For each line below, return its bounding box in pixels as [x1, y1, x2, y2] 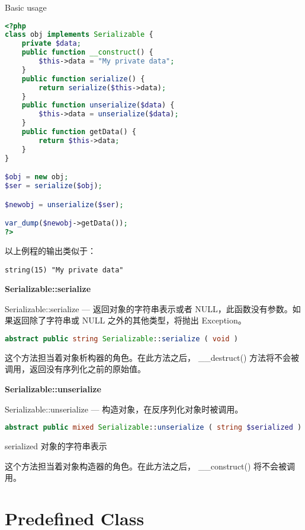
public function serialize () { [21, 74, 145, 83]
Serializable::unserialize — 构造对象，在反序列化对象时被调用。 [5, 402, 243, 415]
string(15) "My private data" [5, 265, 124, 274]
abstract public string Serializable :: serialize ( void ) [5, 334, 238, 343]
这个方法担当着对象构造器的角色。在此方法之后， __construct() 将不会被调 [5, 459, 296, 472]
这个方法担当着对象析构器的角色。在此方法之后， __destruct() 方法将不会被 [5, 351, 300, 363]
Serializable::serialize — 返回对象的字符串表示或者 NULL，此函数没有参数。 [5, 302, 293, 315]
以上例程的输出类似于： [5, 244, 96, 256]
